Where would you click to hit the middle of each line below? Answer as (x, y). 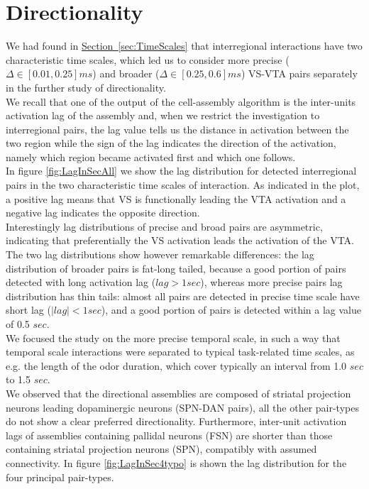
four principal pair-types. (60, 477)
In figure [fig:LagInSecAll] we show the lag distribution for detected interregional (181, 171)
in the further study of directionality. (86, 87)
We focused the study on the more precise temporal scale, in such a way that (173, 337)
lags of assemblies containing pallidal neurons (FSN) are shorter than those (169, 435)
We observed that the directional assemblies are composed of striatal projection (178, 393)
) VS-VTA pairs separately (299, 73)
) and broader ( (126, 73)
